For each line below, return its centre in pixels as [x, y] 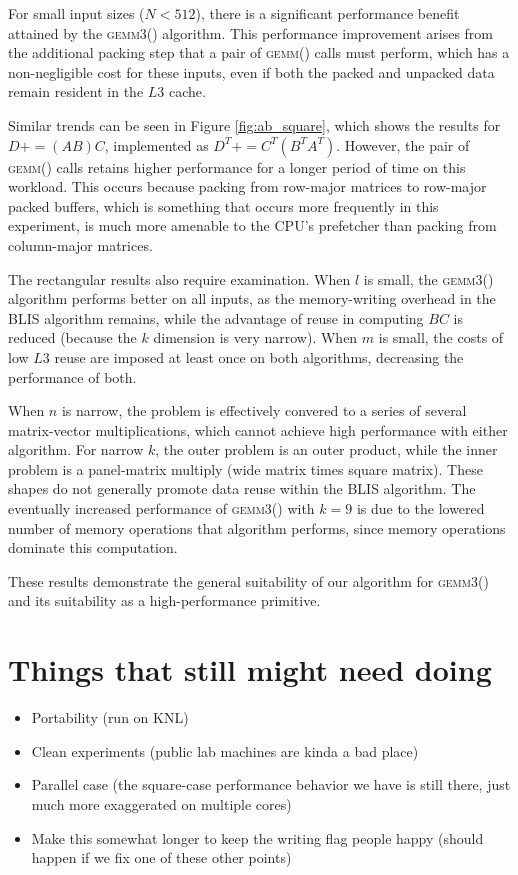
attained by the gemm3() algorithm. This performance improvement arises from [250, 32]
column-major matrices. [80, 244]
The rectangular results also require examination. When [179, 278]
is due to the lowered [420, 508]
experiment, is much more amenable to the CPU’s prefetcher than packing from [252, 225]
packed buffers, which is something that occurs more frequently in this [223, 205]
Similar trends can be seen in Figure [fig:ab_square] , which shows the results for [254, 124]
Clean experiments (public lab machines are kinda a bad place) [225, 750]
